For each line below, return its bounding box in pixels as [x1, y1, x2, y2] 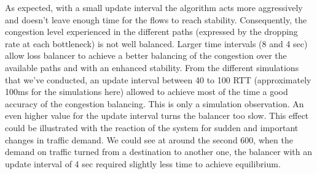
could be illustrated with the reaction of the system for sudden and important [5, 121, 299, 134]
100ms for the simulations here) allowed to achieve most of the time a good [5, 85, 288, 98]
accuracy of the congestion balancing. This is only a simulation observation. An [5, 97, 304, 110]
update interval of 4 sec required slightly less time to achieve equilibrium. [5, 157, 281, 170]
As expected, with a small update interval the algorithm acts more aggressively [5, 1, 303, 13]
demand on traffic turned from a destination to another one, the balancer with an [5, 145, 313, 158]
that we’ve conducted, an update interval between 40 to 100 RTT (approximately [5, 73, 311, 86]
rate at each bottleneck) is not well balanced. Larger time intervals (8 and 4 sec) [5, 37, 308, 50]
